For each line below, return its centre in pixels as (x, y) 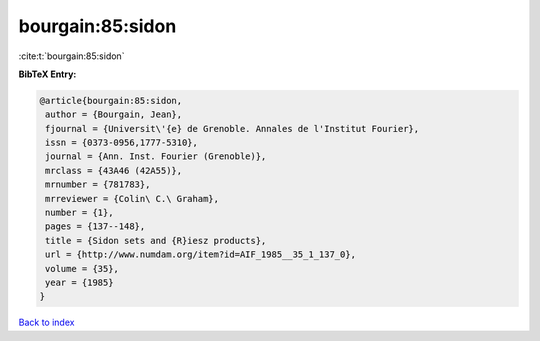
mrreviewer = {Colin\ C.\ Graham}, (132, 198)
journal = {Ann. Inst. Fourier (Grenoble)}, (156, 156)
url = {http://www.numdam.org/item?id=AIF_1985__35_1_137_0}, (201, 254)
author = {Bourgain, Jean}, (114, 114)
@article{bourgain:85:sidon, (111, 100)
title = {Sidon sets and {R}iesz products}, (156, 240)
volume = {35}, (82, 268)
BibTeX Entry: (47, 74)
